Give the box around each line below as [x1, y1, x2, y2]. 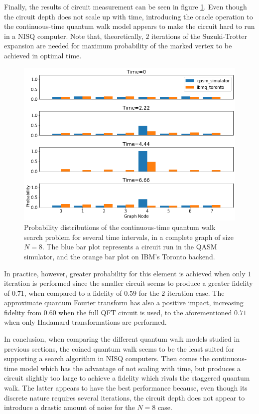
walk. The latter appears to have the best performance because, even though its [4, 383, 248, 393]
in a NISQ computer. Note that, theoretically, [4, 30, 143, 41]
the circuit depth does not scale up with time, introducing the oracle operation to [4, 11, 253, 21]
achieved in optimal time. [4, 50, 82, 60]
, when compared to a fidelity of [24, 287, 122, 298]
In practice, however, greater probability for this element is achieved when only [4, 268, 246, 278]
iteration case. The [167, 287, 225, 298]
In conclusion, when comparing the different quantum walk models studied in [4, 334, 240, 344]
